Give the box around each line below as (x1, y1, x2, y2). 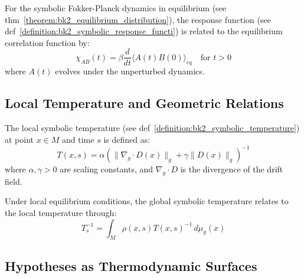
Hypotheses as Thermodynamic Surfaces (5, 256, 257, 274)
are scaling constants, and (60, 162, 153, 175)
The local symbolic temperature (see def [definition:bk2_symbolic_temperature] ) (5, 122, 300, 134)
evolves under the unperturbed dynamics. (55, 65, 205, 77)
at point (5, 133, 34, 145)
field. (5, 175, 22, 187)
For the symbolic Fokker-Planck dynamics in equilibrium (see (5, 2, 227, 14)
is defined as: (103, 133, 151, 145)
